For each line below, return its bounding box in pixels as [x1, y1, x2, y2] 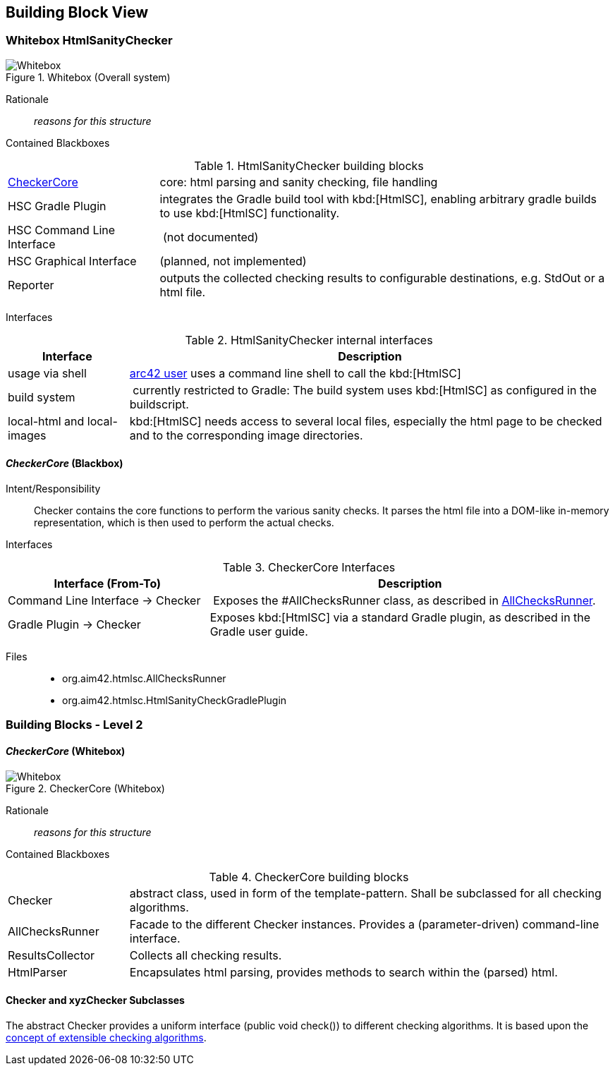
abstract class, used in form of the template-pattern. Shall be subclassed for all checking [129, 885, 602, 900]
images [8, 428, 47, 442]
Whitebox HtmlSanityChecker [6, 33, 173, 48]
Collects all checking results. [129, 948, 282, 962]
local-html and [8, 413, 85, 428]
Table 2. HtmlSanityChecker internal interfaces [185, 332, 433, 347]
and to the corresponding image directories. [129, 428, 363, 442]
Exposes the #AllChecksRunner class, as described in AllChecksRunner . [213, 593, 596, 608]
